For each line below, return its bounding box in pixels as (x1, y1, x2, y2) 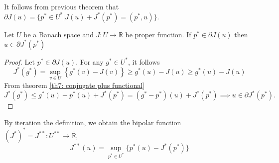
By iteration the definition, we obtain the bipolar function (4, 117, 181, 127)
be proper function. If (125, 29, 191, 39)
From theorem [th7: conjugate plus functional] (4, 80, 144, 90)
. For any (76, 56, 104, 67)
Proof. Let (4, 56, 35, 67)
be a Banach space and (23, 29, 94, 39)
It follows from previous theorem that (4, 1, 119, 11)
